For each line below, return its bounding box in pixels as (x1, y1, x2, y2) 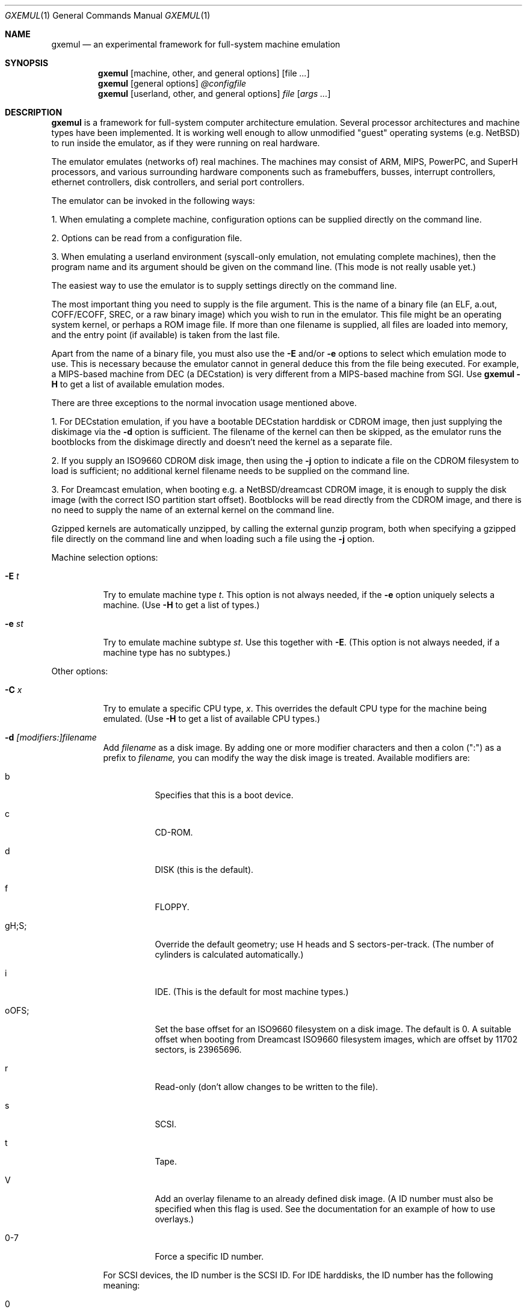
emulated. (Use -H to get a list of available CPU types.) (103, 713, 321, 724)
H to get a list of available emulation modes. (51, 379, 225, 389)
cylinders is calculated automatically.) (155, 949, 304, 959)
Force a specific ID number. (155, 1251, 264, 1261)
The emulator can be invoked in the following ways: (51, 196, 255, 206)
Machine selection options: (51, 552, 158, 562)
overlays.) (155, 1214, 194, 1224)
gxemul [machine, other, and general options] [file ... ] (97, 68, 310, 78)
